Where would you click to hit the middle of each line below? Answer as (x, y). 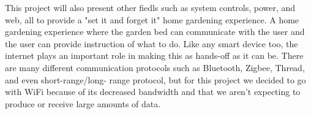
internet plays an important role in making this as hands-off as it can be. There (154, 55)
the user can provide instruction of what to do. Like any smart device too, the (152, 43)
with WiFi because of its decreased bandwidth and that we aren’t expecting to (153, 92)
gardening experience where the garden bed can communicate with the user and (155, 32)
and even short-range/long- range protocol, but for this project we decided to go (155, 79)
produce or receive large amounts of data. (83, 103)
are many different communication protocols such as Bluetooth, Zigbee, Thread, (155, 67)
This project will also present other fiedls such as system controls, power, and (150, 7)
